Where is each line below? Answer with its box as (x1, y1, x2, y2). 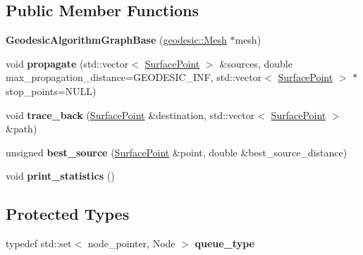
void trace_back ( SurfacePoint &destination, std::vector (6, 107, 255, 122)
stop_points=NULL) (6, 83, 97, 98)
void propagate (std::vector (6, 56, 129, 70)
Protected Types (6, 203, 130, 225)
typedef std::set (6, 236, 72, 251)
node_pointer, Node (87, 236, 176, 251)
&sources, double (219, 56, 293, 70)
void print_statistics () (6, 168, 115, 183)
